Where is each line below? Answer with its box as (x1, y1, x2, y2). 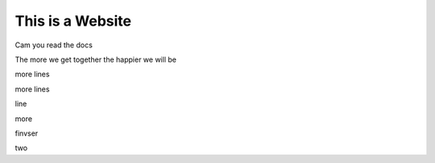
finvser (14, 128, 39, 138)
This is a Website (14, 12, 132, 30)
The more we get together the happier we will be (14, 55, 177, 64)
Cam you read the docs (14, 40, 93, 50)
